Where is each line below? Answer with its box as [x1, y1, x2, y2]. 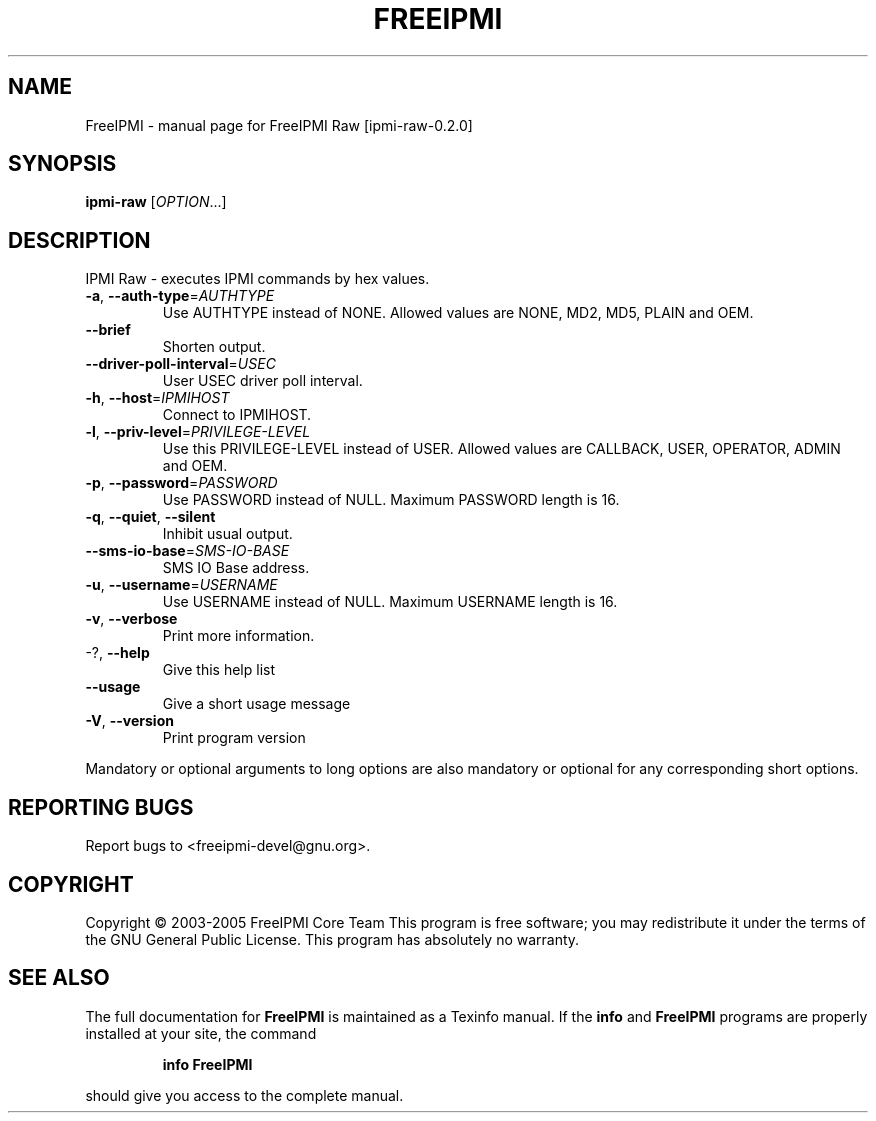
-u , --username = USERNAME [85, 576, 278, 594]
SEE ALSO [8, 965, 110, 991]
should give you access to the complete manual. [85, 1086, 404, 1104]
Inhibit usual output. [162, 525, 293, 543]
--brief [85, 321, 131, 339]
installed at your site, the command [85, 1024, 317, 1042]
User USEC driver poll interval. [162, 372, 363, 390]
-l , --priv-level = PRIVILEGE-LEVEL [85, 423, 311, 441]
